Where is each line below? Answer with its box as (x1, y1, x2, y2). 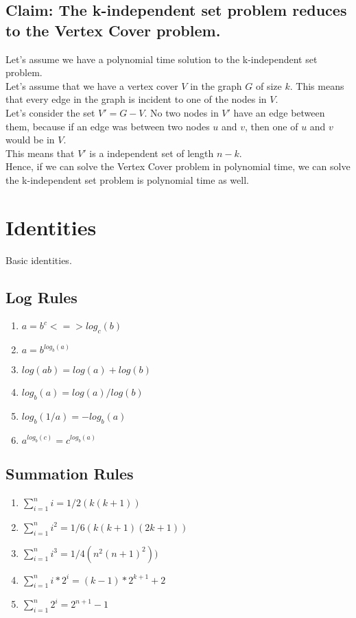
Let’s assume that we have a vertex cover (5, 78, 178, 93)
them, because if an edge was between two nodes (5, 119, 210, 133)
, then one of (245, 119, 298, 133)
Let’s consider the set (5, 105, 95, 119)
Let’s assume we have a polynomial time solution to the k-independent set (5, 51, 318, 66)
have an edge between (233, 105, 325, 119)
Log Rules (5, 286, 78, 307)
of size (255, 78, 282, 93)
